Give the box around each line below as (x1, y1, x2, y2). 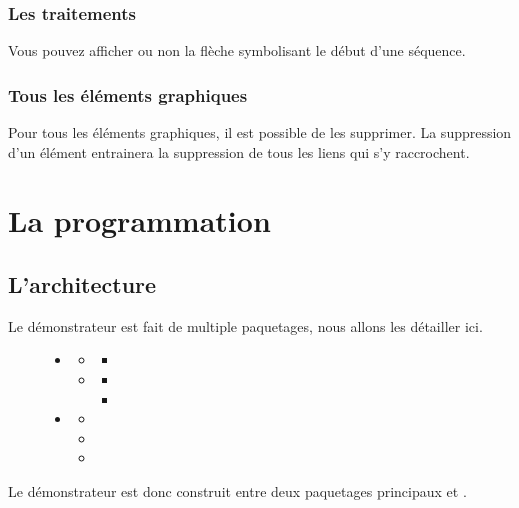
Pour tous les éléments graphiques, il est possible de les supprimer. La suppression (8, 122, 512, 143)
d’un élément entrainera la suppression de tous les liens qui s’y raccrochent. (8, 141, 470, 162)
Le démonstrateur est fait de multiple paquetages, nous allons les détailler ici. (8, 315, 483, 336)
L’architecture (8, 268, 157, 299)
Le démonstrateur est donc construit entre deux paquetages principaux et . (8, 480, 467, 501)
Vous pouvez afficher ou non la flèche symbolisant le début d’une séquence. (8, 40, 466, 61)
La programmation (8, 200, 271, 241)
